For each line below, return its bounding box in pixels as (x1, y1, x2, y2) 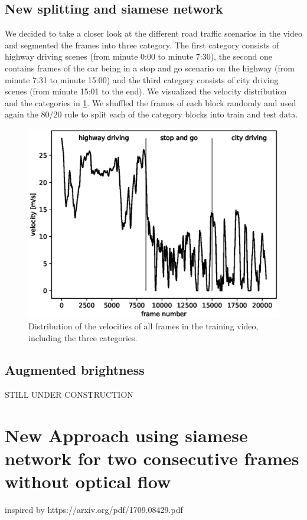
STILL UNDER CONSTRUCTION (5, 388, 133, 400)
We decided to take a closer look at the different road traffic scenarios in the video (5, 27, 302, 40)
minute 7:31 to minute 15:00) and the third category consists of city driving (5, 73, 279, 86)
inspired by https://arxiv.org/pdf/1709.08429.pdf (5, 503, 183, 515)
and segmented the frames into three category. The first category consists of (5, 38, 279, 51)
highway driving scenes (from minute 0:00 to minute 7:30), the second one (5, 50, 272, 63)
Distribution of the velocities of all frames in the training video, (28, 320, 259, 332)
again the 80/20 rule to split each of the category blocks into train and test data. (5, 108, 298, 120)
